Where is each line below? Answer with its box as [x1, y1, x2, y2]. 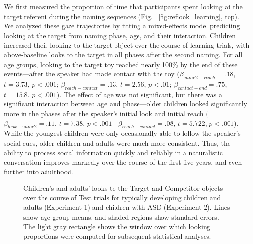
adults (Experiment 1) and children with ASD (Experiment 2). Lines [23, 202, 230, 212]
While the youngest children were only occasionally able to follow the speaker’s [4, 128, 241, 138]
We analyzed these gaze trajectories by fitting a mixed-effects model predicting [4, 21, 240, 31]
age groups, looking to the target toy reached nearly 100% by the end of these [4, 59, 238, 69]
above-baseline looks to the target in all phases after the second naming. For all [4, 49, 243, 59]
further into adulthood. [4, 166, 73, 176]
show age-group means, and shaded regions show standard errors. [23, 212, 219, 222]
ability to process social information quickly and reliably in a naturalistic [4, 147, 223, 157]
